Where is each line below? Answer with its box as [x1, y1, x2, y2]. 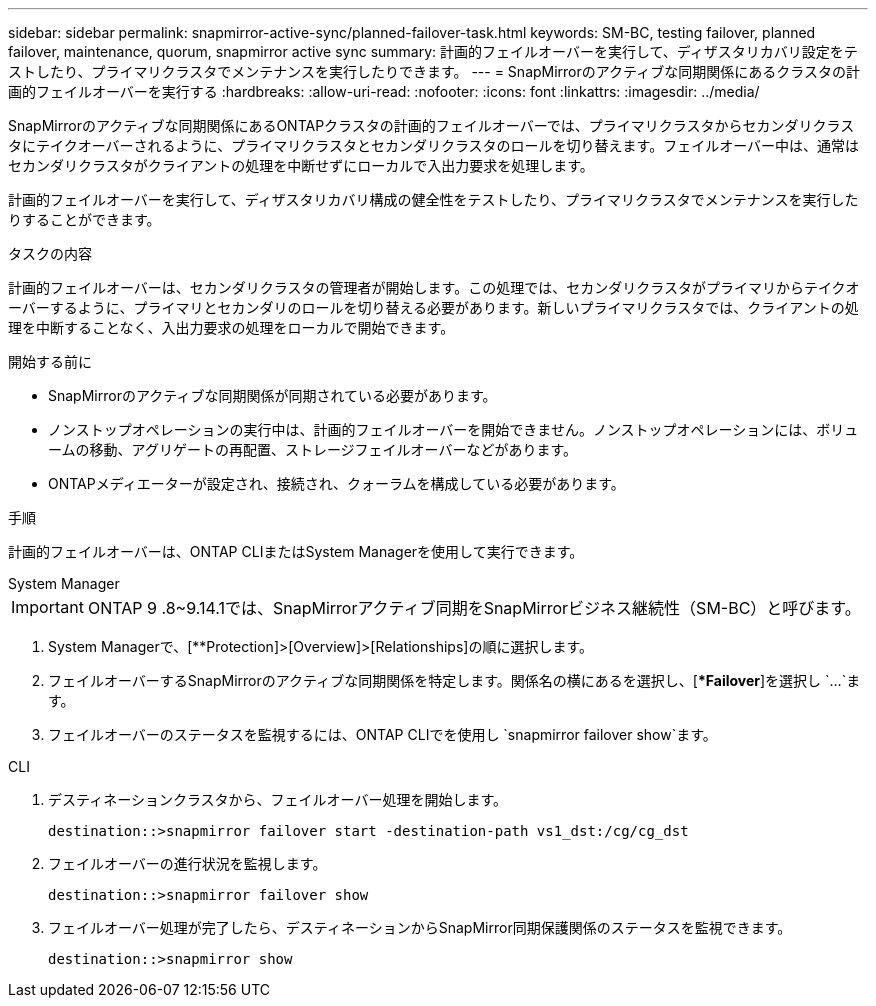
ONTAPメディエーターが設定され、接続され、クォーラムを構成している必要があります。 [48, 475, 625, 492]
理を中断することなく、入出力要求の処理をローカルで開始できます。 [8, 319, 455, 336]
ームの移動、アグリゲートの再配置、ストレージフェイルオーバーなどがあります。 [48, 441, 578, 458]
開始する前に [8, 353, 92, 370]
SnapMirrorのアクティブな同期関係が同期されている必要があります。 [48, 387, 497, 404]
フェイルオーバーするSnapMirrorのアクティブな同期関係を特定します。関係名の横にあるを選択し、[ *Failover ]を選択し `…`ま [48, 672, 861, 689]
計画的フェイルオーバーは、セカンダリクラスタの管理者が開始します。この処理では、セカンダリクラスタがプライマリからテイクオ [8, 279, 860, 296]
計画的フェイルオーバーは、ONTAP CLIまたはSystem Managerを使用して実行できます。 [8, 543, 584, 560]
